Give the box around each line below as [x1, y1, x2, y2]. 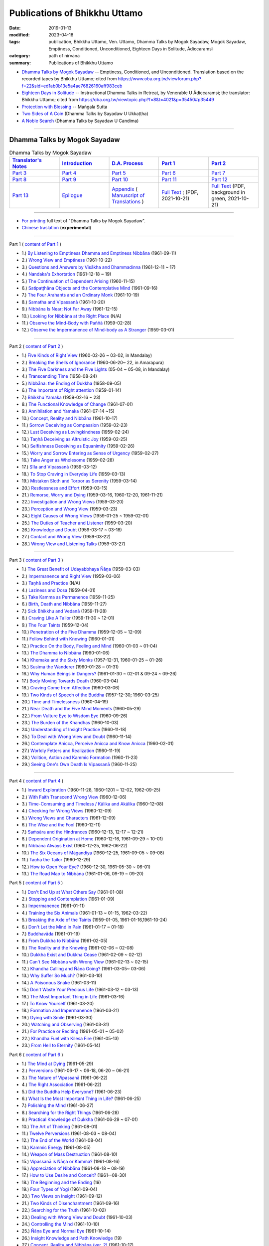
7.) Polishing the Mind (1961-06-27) [21, 1102, 94, 1108]
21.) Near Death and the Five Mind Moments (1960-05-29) [21, 706, 141, 712]
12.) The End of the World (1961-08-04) [21, 1137, 103, 1143]
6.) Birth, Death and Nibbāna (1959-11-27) [21, 601, 107, 607]
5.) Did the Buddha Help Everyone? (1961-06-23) [21, 1089, 122, 1094]
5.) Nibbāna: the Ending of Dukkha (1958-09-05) [21, 380, 122, 386]
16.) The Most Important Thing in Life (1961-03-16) [21, 993, 125, 999]
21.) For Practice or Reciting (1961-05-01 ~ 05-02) [21, 1028, 124, 1034]
